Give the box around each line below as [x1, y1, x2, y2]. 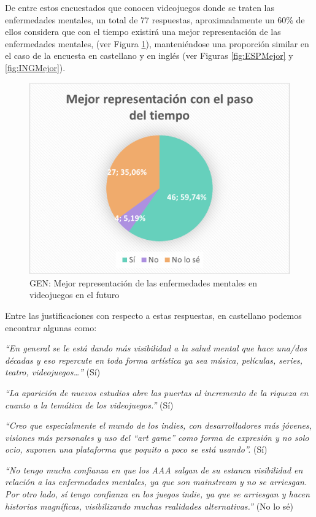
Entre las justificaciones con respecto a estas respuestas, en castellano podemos [5, 308, 302, 321]
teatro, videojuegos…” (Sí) [5, 366, 101, 378]
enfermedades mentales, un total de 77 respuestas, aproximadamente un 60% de [5, 13, 305, 26]
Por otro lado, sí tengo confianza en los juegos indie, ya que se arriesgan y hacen [5, 488, 310, 500]
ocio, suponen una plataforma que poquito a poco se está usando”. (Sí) [5, 443, 268, 456]
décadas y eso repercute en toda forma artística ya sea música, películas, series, [5, 353, 303, 366]
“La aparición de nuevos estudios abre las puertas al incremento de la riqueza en [5, 386, 309, 399]
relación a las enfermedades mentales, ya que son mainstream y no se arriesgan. [5, 475, 307, 488]
